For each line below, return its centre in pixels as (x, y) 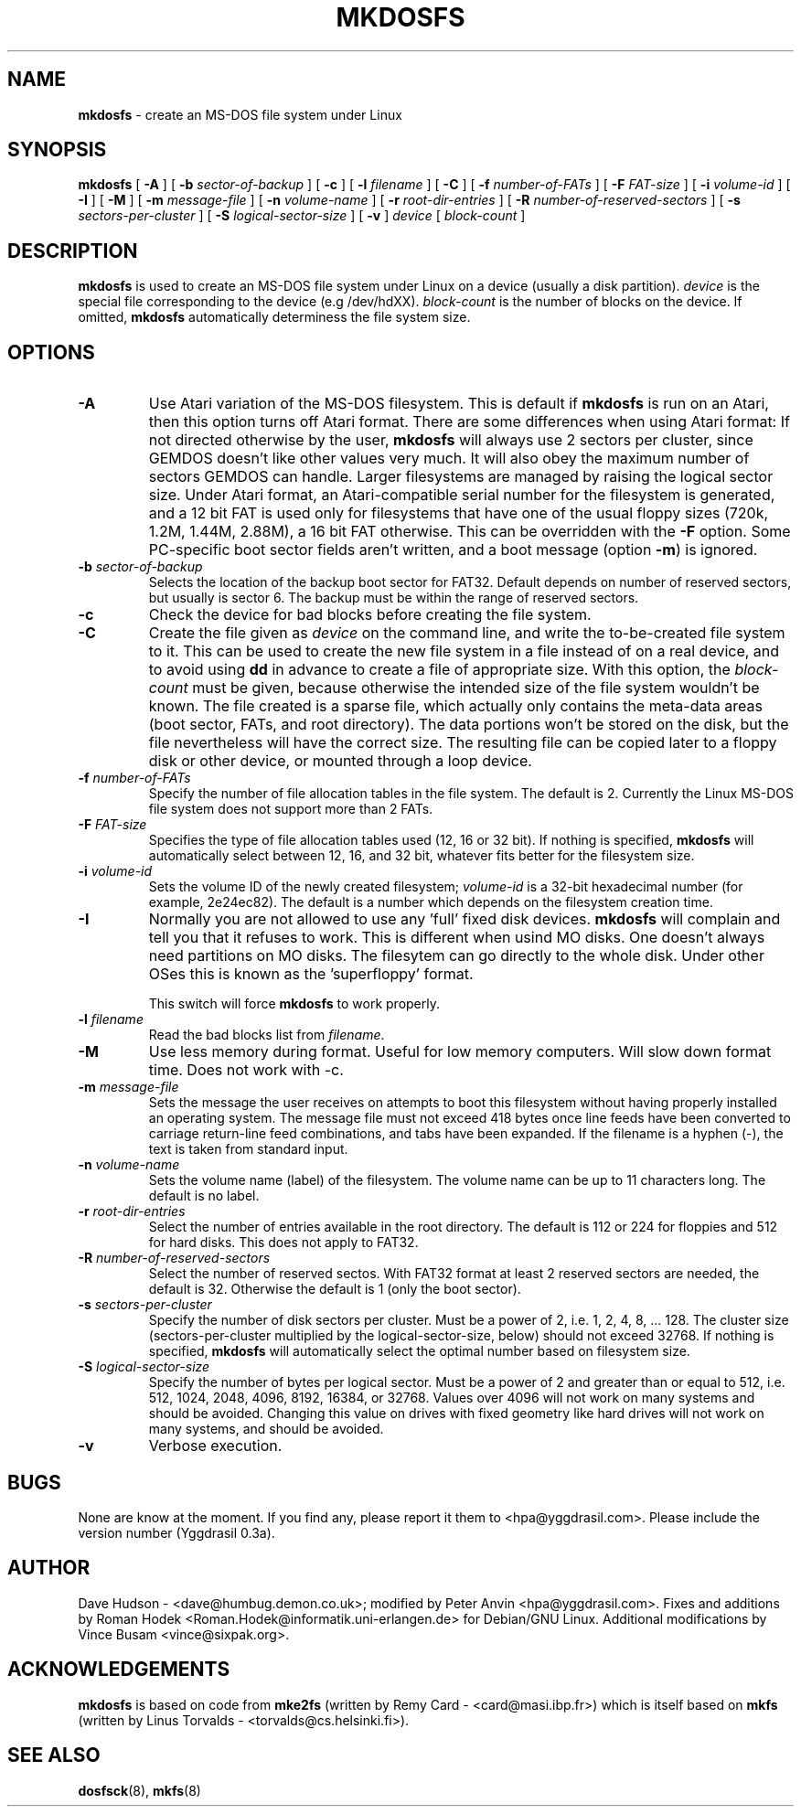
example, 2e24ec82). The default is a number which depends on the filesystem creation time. (431, 902)
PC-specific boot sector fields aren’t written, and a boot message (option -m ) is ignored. (453, 550)
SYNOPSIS (57, 150)
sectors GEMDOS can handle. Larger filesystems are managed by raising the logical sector (461, 477)
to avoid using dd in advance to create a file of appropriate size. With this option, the (439, 670)
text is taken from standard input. (248, 1149)
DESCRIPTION (73, 251)
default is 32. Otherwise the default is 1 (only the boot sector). (335, 1289)
